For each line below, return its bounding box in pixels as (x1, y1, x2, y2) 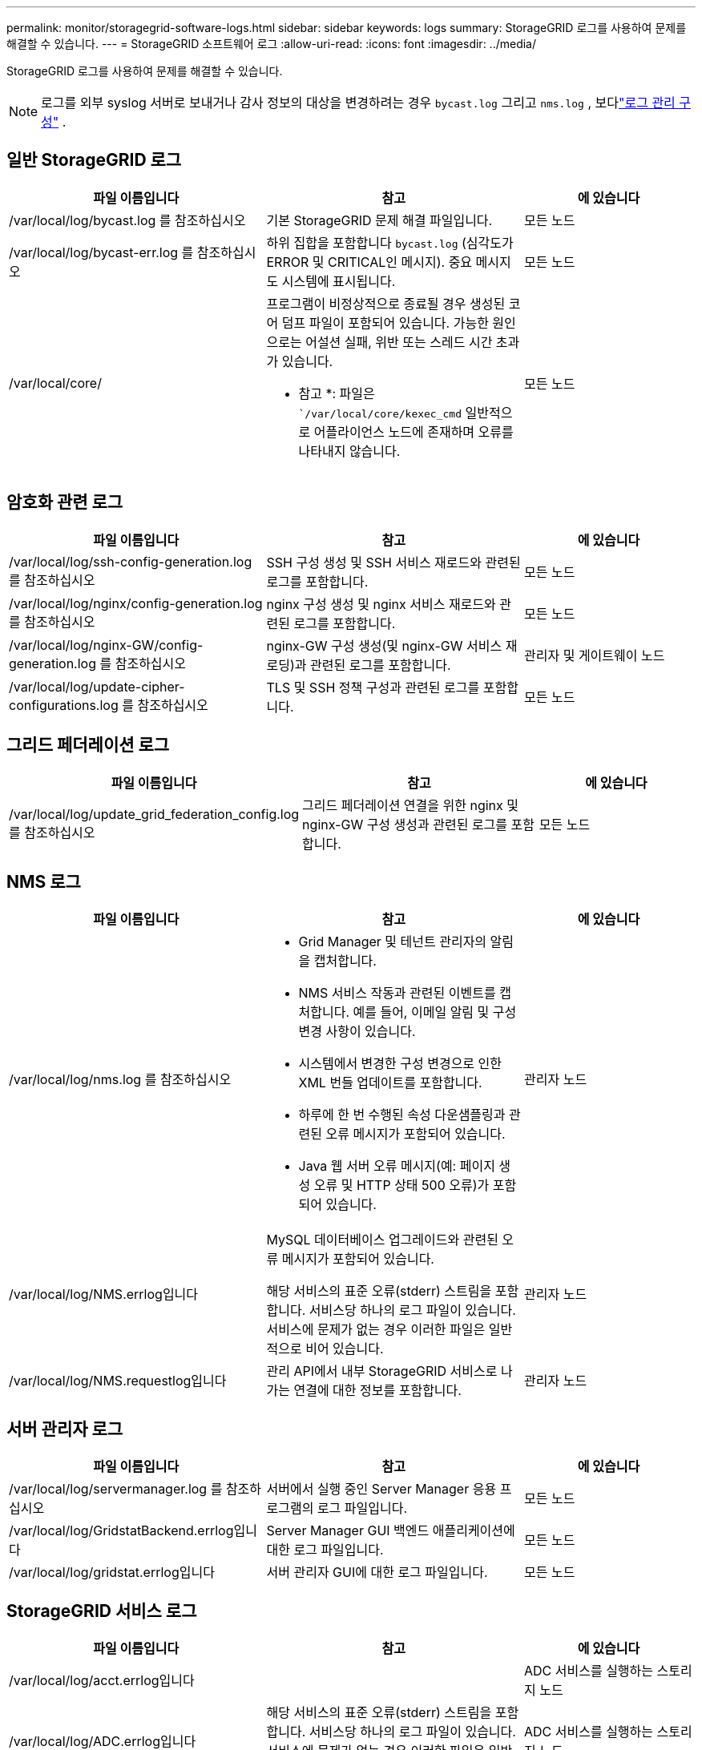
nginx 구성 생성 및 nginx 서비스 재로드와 (266, 595, 496, 612)
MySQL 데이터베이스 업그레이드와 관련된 (266, 1232, 498, 1248)
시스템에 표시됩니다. (281, 272, 396, 289)
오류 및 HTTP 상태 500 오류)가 (313, 1177, 490, 1194)
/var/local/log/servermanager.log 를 (9, 1481, 223, 1498)
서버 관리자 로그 (6, 1418, 123, 1439)
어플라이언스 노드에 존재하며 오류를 (313, 423, 514, 440)
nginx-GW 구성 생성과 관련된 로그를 (302, 816, 508, 833)
